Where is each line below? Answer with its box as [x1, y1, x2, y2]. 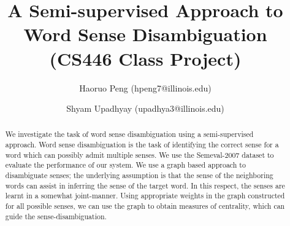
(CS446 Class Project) [49, 45, 242, 71]
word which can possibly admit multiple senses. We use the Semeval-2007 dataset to [5, 149, 274, 160]
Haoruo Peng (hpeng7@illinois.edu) [79, 81, 212, 94]
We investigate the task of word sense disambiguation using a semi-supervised [5, 129, 254, 139]
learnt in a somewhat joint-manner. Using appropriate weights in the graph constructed [5, 190, 285, 201]
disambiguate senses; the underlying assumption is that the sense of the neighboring [5, 170, 273, 181]
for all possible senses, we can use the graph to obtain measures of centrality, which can [5, 201, 285, 211]
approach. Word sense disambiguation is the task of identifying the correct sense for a [5, 139, 279, 150]
